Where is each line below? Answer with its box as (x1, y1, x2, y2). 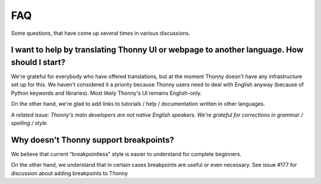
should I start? (11, 57, 65, 67)
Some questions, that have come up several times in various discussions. (11, 30, 190, 37)
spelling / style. (11, 120, 49, 127)
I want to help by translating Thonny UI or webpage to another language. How (11, 45, 304, 55)
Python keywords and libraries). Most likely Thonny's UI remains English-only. (11, 89, 202, 96)
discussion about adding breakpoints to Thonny (11, 169, 128, 177)
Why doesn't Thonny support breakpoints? (11, 135, 175, 145)
